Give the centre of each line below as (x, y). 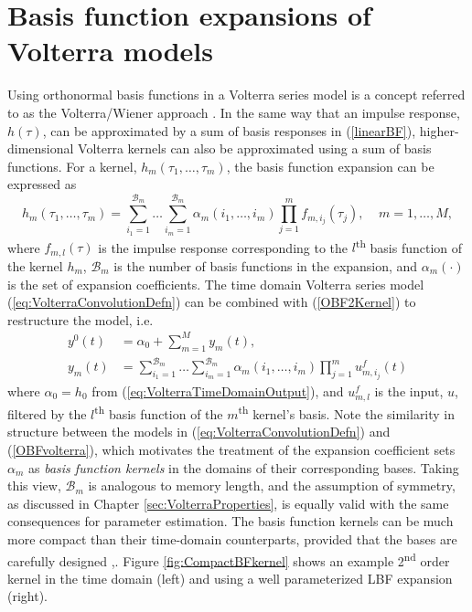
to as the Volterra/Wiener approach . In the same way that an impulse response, (234, 112)
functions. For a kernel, (72, 166)
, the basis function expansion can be (330, 166)
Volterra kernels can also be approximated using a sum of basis (255, 148)
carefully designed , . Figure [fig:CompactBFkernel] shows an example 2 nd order (229, 559)
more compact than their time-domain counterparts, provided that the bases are (232, 538)
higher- (439, 130)
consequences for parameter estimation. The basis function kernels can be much (231, 521)
